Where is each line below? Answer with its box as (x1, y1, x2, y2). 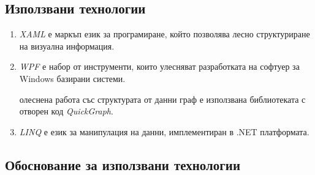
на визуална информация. (19, 39, 115, 52)
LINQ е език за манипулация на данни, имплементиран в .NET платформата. (19, 125, 309, 138)
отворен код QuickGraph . (19, 105, 113, 117)
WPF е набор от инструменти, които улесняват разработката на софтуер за (19, 60, 300, 73)
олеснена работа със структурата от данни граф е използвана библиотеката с (19, 92, 306, 105)
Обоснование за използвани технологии (5, 155, 241, 174)
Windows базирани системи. (19, 72, 126, 84)
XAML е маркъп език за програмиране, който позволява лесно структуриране (19, 28, 310, 40)
